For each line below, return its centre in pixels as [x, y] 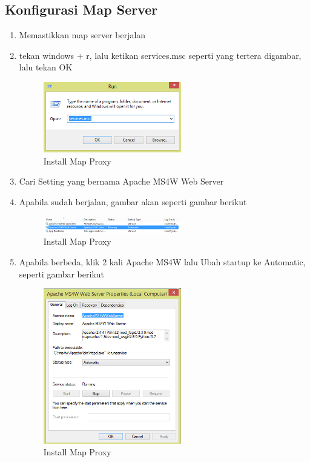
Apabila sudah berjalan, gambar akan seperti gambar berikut [133, 201]
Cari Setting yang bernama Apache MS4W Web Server [121, 181]
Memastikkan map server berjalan [82, 35]
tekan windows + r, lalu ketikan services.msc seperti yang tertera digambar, [160, 55]
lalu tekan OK [46, 67]
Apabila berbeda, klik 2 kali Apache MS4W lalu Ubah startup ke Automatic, [162, 261]
